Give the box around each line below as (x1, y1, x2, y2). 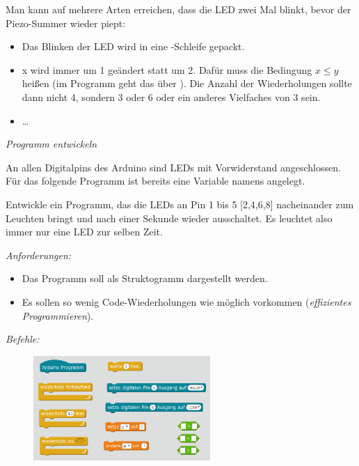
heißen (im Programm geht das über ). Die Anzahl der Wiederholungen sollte (22, 76, 352, 91)
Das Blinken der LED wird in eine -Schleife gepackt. (22, 39, 245, 54)
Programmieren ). (22, 308, 94, 323)
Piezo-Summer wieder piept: (6, 15, 126, 30)
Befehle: (6, 332, 40, 346)
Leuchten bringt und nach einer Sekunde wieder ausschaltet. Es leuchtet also (6, 210, 333, 225)
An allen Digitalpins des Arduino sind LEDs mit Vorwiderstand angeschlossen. (6, 160, 341, 174)
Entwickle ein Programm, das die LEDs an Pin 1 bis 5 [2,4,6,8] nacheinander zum (6, 196, 354, 211)
